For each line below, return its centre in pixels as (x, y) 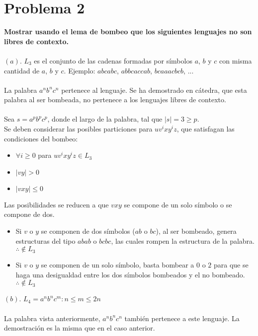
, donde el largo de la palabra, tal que (105, 119)
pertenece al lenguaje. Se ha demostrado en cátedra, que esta (154, 90)
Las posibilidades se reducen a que (56, 204)
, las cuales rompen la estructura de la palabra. (183, 240)
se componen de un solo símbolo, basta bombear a (118, 265)
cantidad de (22, 70)
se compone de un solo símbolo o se (178, 204)
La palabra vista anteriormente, (52, 318)
